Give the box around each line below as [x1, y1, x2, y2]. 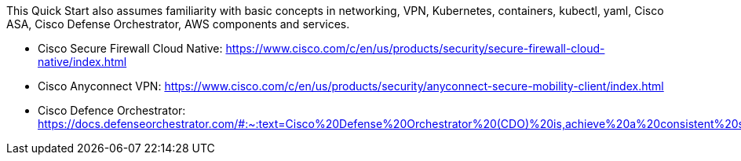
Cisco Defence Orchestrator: [38, 104, 186, 117]
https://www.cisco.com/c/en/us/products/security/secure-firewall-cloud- [225, 42, 605, 55]
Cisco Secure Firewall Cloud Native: [38, 42, 223, 55]
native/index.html [38, 55, 127, 68]
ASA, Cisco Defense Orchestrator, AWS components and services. [6, 17, 350, 31]
